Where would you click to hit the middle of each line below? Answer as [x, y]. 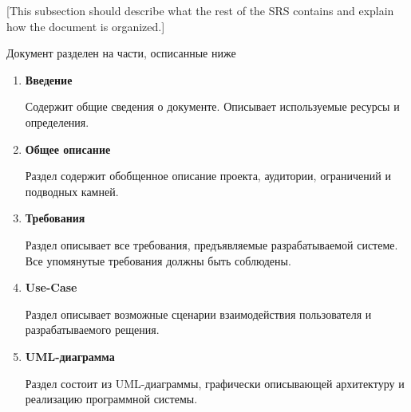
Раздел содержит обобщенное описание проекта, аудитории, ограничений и [208, 176]
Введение [49, 79]
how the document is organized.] [86, 26]
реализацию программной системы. [111, 399]
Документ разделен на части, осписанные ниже [121, 53]
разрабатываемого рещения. [92, 330]
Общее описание [68, 149]
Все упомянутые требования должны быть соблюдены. [158, 260]
